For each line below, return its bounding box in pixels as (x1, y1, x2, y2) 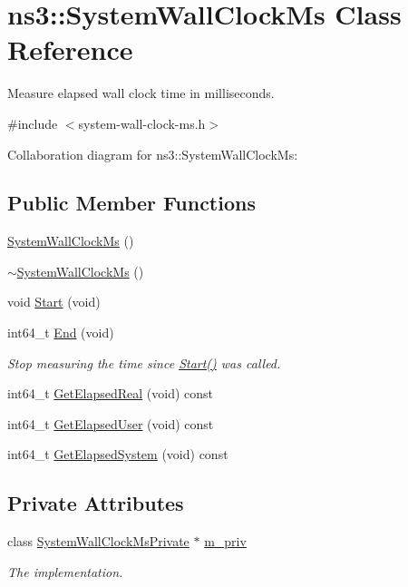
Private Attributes (7, 489, 184, 517)
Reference (7, 31, 133, 68)
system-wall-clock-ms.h (78, 113, 206, 132)
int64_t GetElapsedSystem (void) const (7, 445, 228, 464)
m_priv (204, 532, 247, 551)
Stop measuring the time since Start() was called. (7, 353, 281, 372)
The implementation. (7, 562, 123, 581)
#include (7, 113, 58, 132)
